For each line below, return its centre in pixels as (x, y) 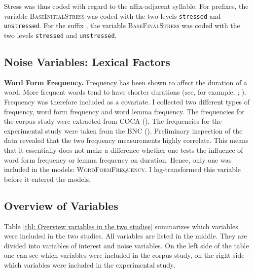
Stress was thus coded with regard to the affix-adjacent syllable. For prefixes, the (126, 6)
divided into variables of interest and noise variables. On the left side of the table (127, 245)
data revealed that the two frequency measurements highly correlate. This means (126, 140)
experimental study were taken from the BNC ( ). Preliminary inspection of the (123, 130)
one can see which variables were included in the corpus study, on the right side (124, 255)
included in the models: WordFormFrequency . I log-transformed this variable (123, 169)
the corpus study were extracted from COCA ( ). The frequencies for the (113, 121)
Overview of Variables (61, 205)
